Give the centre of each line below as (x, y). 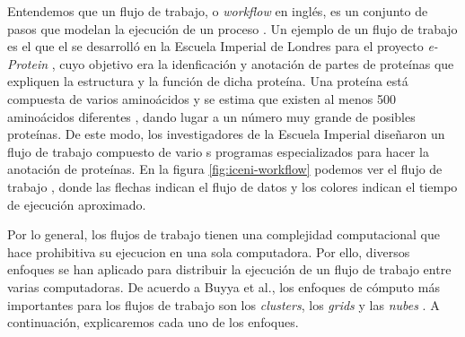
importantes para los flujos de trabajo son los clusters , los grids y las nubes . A (224, 304)
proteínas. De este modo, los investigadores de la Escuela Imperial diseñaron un (226, 134)
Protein (28, 63)
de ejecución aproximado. (77, 204)
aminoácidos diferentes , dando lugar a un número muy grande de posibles (211, 116)
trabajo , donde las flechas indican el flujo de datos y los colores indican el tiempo (232, 186)
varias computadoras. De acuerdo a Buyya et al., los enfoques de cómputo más (224, 286)
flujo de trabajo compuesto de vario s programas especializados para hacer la (218, 151)
